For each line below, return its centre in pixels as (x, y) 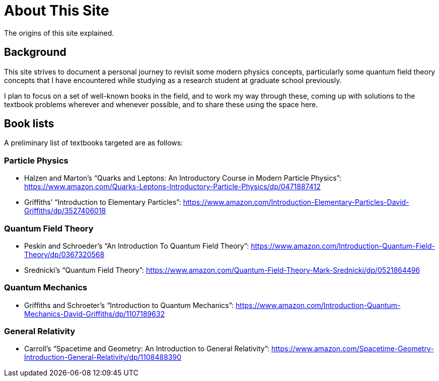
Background (35, 52)
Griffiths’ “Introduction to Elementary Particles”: (103, 202)
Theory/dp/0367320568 (64, 254)
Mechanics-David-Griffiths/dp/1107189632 (95, 314)
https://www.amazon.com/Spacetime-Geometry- (353, 349)
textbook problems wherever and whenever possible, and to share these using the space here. (161, 104)
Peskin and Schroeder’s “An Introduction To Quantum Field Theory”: (137, 246)
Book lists (29, 124)
